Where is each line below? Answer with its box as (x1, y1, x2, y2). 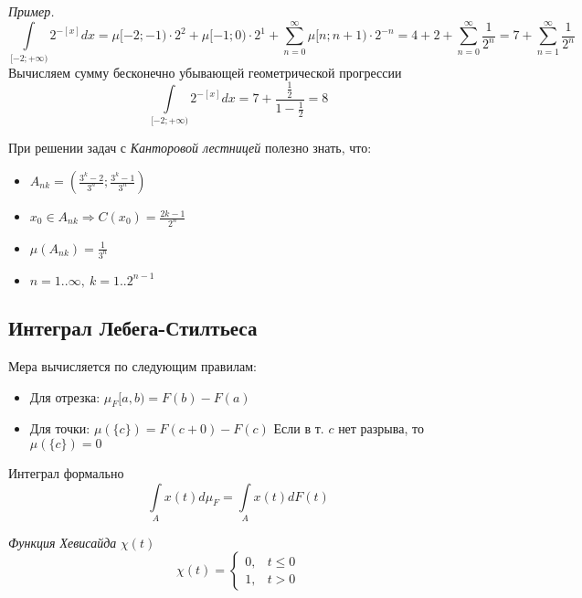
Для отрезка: (29, 387, 101, 406)
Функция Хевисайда (8, 532, 117, 551)
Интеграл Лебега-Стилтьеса (8, 314, 258, 342)
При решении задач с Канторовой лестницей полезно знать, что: (8, 138, 372, 157)
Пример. (8, 2, 55, 20)
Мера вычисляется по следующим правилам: (8, 356, 257, 375)
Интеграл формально (8, 463, 124, 482)
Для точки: (29, 419, 90, 438)
